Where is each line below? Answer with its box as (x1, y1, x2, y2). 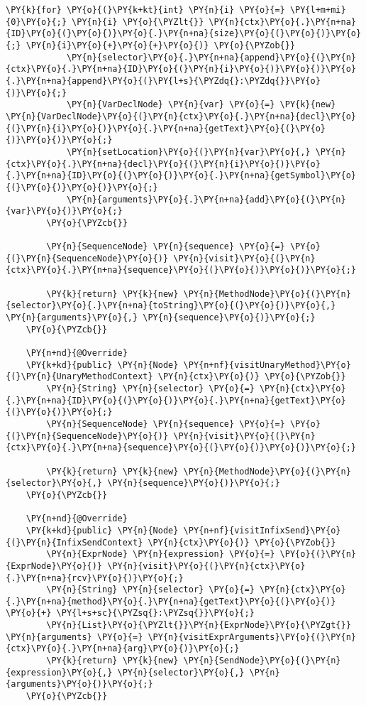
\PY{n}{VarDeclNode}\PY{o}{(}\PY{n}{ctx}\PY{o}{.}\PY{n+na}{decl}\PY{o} (6, 111, 356, 121)
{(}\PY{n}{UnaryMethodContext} (6, 371, 153, 382)
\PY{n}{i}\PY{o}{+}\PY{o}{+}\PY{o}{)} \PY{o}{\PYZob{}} (26, 40, 296, 50)
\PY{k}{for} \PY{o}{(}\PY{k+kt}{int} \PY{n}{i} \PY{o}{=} (6, 5, 285, 15)
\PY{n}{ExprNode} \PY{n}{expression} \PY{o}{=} (46, 549, 275, 560)
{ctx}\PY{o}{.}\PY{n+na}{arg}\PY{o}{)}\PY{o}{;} (6, 643, 240, 654)
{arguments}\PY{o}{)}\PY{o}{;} (6, 679, 153, 690)
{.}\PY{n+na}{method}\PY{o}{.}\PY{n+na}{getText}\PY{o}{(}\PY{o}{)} (6, 596, 336, 607)
